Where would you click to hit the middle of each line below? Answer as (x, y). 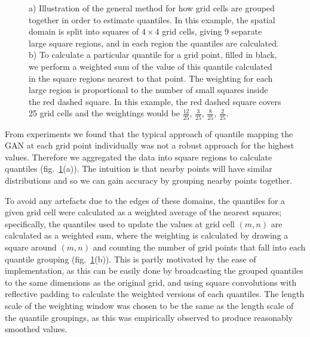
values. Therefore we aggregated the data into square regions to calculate (139, 157)
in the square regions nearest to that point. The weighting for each (151, 78)
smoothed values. (36, 329)
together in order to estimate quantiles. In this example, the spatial (152, 19)
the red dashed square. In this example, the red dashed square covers (155, 101)
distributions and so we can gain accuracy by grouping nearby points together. (149, 180)
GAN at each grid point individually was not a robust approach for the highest (150, 145)
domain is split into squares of (84, 31)
